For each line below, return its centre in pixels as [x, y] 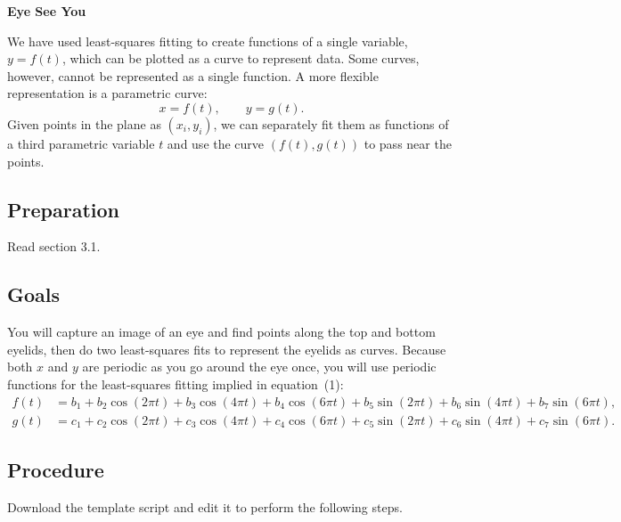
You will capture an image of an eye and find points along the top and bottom [221, 332]
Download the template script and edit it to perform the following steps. [205, 506]
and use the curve [216, 143]
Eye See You [47, 11]
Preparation [63, 209]
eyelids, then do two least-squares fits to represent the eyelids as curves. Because [227, 349]
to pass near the [408, 143]
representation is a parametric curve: [107, 93]
